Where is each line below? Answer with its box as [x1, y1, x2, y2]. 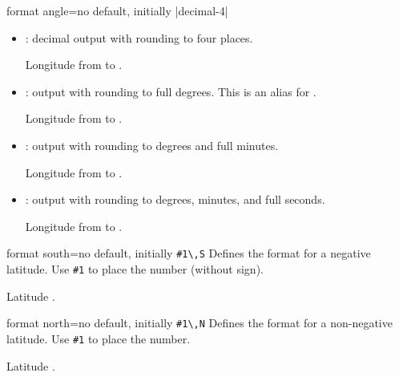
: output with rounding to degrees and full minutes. [25, 136, 279, 153]
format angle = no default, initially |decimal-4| [6, 2, 228, 18]
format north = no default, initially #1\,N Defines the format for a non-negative [6, 314, 393, 331]
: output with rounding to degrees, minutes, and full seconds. [25, 191, 325, 208]
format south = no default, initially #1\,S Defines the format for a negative [6, 245, 371, 261]
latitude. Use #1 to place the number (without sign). [6, 261, 264, 277]
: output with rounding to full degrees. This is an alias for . [25, 83, 316, 99]
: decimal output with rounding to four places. [25, 29, 253, 46]
